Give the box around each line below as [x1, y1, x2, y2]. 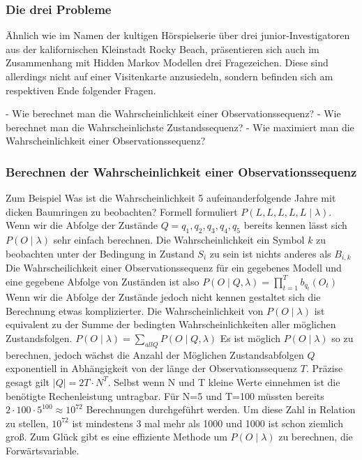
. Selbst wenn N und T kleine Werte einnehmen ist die [107, 374, 340, 389]
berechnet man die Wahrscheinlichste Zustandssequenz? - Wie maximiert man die [6, 119, 354, 134]
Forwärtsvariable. [6, 443, 80, 457]
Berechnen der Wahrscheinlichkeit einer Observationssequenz [6, 163, 357, 180]
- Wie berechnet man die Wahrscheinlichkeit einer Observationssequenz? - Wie [6, 106, 341, 121]
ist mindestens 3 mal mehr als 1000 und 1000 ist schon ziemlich [72, 415, 343, 430]
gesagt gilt [6, 374, 50, 389]
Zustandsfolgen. [6, 331, 73, 345]
